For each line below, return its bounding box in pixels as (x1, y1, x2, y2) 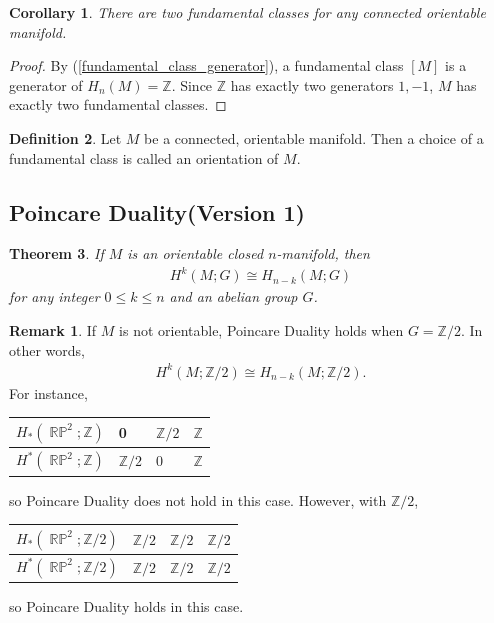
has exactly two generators (230, 74, 394, 95)
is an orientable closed (127, 243, 264, 264)
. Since (171, 74, 213, 95)
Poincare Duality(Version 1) (9, 196, 305, 227)
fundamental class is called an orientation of (9, 147, 279, 168)
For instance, (9, 382, 88, 403)
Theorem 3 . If (9, 243, 104, 264)
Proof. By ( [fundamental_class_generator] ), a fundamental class (9, 55, 404, 76)
